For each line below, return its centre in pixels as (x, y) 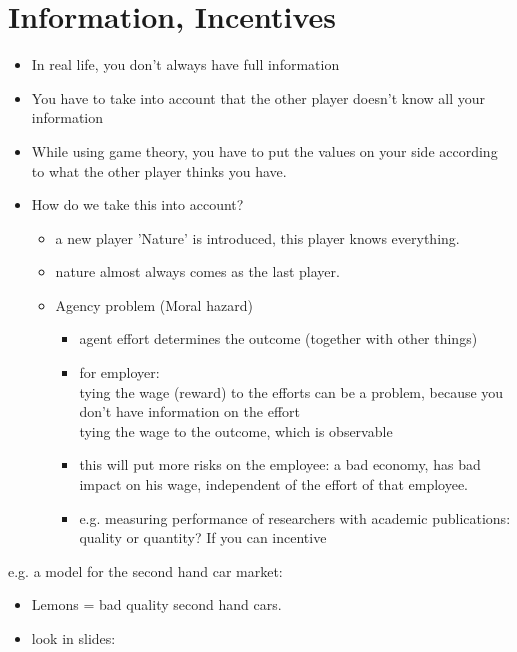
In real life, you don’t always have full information (185, 64)
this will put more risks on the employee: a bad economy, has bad (280, 464)
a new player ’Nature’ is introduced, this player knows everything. (257, 237)
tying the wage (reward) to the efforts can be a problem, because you (291, 391)
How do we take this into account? (137, 204)
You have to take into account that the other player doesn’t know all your (258, 97)
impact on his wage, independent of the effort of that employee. (273, 484)
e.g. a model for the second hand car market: (145, 570)
